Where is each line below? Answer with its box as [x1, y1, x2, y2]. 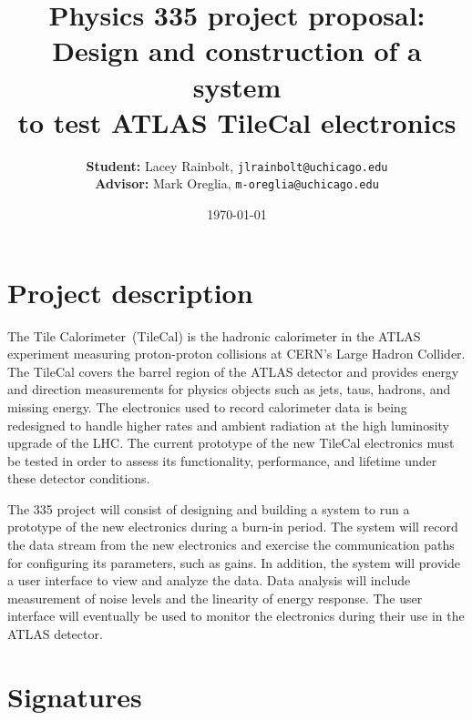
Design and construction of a [52, 32, 422, 69]
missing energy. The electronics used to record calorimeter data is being [7, 397, 407, 416]
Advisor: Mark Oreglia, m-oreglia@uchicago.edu [95, 174, 379, 193]
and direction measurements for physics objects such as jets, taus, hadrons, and [7, 380, 451, 399]
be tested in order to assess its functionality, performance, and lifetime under [7, 451, 437, 470]
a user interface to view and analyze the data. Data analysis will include [7, 571, 411, 590]
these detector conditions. [7, 469, 150, 488]
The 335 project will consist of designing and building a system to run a [7, 499, 410, 518]
